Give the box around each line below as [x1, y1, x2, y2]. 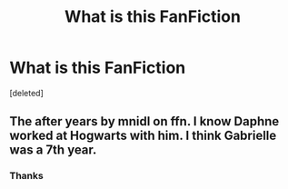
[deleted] [9, 87, 44, 98]
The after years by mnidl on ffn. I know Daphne [9, 114, 280, 129]
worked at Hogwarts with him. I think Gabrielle [9, 128, 277, 144]
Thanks [9, 170, 44, 183]
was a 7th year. [9, 143, 97, 158]
